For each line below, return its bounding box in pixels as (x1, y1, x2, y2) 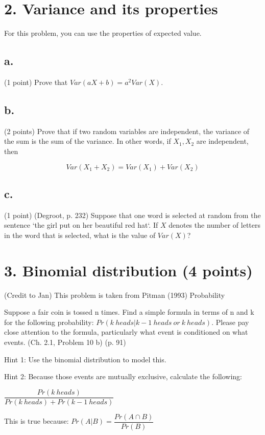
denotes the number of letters (168, 220, 261, 230)
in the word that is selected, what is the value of (4, 229, 156, 240)
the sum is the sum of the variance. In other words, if (4, 136, 171, 146)
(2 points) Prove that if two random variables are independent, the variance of (4, 125, 250, 136)
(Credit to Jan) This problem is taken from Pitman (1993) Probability (4, 289, 225, 300)
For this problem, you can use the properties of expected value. (4, 28, 202, 38)
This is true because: (4, 416, 69, 426)
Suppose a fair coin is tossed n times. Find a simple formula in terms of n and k (4, 307, 254, 317)
